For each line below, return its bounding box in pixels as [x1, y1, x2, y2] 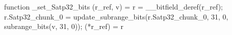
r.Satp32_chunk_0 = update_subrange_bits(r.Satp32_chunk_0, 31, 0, [4, 11, 228, 21]
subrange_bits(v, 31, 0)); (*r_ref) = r [4, 21, 124, 31]
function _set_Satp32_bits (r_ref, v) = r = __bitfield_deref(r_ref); [4, 1, 223, 11]
